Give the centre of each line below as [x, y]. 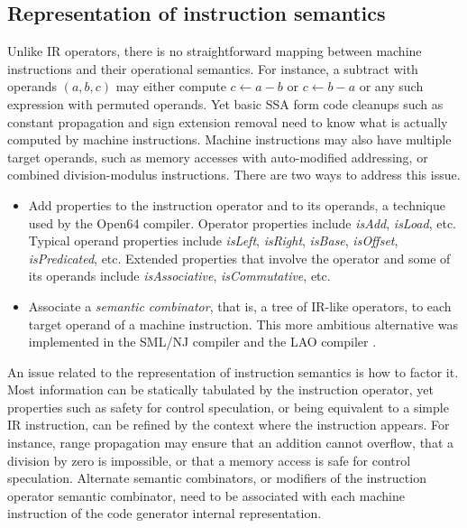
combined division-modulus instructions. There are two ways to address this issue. [234, 175]
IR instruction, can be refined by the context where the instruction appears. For [229, 425]
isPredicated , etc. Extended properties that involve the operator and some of [239, 258]
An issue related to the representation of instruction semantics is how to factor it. [233, 371]
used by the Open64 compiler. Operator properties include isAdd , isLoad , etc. [242, 222]
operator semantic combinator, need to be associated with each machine [206, 495]
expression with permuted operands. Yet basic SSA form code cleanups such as [225, 103]
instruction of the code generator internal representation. [165, 513]
